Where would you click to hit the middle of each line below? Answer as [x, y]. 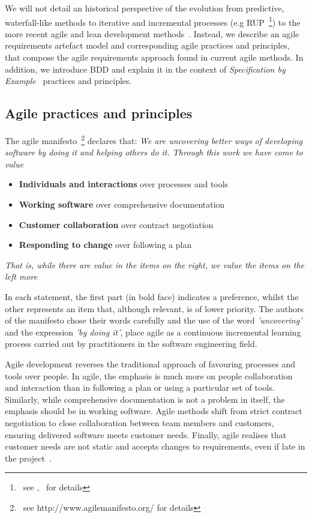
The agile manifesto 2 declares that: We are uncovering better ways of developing [154, 140]
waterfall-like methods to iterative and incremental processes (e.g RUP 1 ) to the [153, 21]
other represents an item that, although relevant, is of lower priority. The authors [154, 308]
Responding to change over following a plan [105, 245]
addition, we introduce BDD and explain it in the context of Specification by [145, 69]
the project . [28, 458]
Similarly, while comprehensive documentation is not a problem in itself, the [145, 399]
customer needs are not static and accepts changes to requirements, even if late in [155, 446]
